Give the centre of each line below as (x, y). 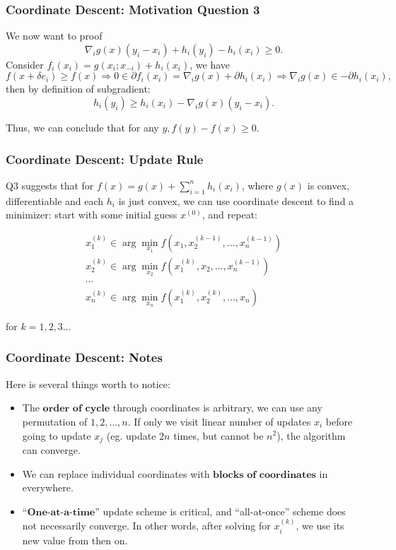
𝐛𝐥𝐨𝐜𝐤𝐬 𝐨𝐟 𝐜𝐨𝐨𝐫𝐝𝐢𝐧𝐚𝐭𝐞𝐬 (264, 475)
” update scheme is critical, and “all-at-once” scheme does (220, 511)
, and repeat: (229, 215)
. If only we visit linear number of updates (219, 421)
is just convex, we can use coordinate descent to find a (236, 200)
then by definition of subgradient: (78, 89)
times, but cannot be (219, 435)
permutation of (55, 421)
